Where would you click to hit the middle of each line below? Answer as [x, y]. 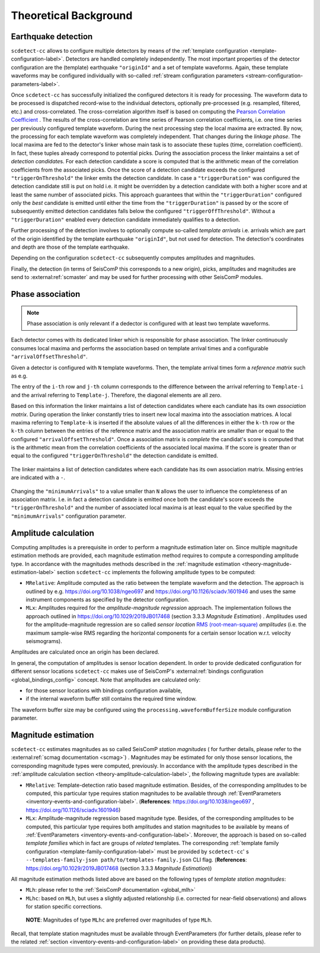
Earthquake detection [52, 37]
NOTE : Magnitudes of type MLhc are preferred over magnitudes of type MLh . [119, 920]
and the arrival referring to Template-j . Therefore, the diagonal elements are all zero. [116, 395]
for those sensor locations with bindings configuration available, [104, 690]
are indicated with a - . [38, 477]
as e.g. [19, 376]
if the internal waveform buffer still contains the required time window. [111, 699]
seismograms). [44, 641]
